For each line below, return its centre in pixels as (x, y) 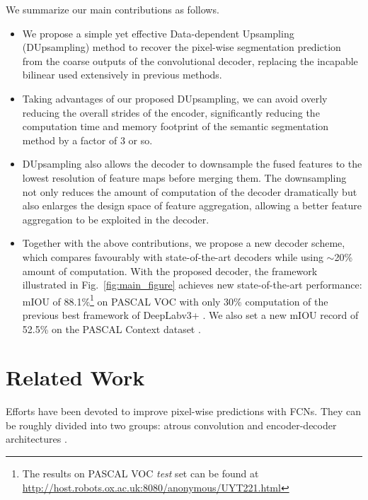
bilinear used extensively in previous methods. (122, 75)
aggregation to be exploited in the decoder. (116, 219)
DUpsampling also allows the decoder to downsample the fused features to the (192, 164)
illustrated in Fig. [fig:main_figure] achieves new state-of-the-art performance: (192, 285)
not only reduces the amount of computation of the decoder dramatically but (190, 191)
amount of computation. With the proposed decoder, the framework (170, 271)
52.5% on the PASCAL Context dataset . (111, 329)
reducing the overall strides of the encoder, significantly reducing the (171, 112)
